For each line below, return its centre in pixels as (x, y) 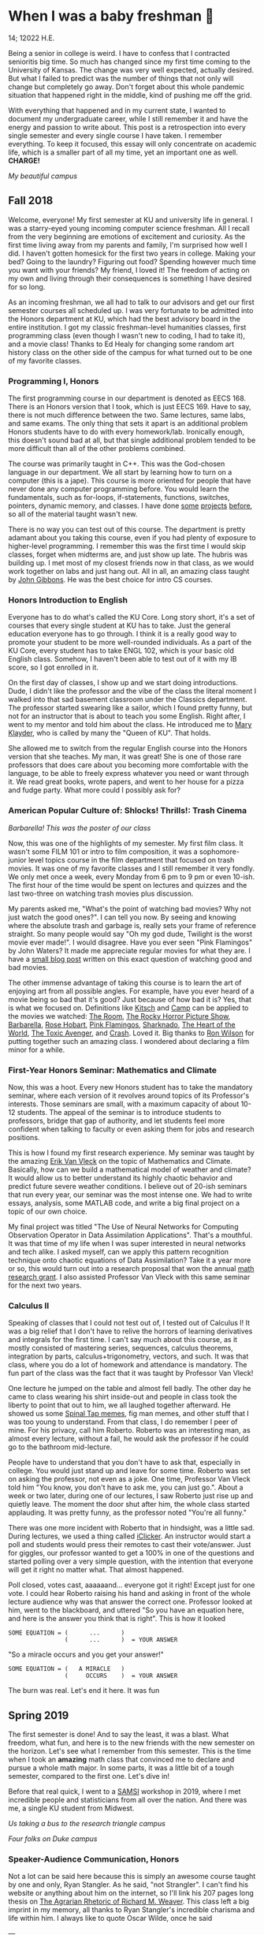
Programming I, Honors (54, 381)
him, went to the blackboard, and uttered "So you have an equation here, (126, 1610)
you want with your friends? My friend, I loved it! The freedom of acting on (129, 270)
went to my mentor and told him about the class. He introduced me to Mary (130, 725)
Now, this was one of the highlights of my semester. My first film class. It (126, 843)
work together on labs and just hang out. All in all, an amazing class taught (129, 572)
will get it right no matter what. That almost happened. (96, 1570)
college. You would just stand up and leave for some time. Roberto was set (129, 1471)
